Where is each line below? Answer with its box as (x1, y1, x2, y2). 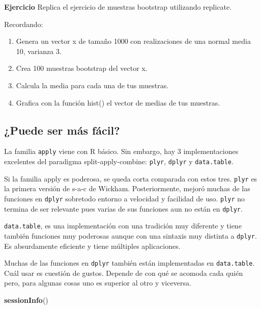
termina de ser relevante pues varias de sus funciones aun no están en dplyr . (4, 203, 243, 214)
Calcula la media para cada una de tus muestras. (16, 80, 169, 90)
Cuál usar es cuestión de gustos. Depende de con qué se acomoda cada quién (4, 267, 243, 278)
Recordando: (4, 18, 43, 29)
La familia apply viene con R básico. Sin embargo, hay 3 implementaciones (4, 146, 239, 157)
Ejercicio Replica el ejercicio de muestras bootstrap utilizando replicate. (4, 2, 232, 12)
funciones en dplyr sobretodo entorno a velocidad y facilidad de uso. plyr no (4, 193, 245, 203)
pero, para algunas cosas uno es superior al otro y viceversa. (4, 277, 191, 288)
